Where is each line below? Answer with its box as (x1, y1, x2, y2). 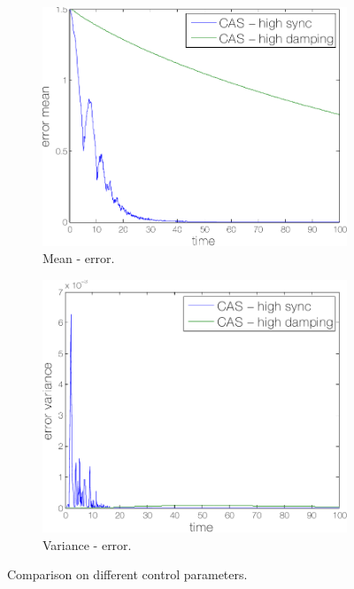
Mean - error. (42, 249, 115, 267)
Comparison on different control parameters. (7, 565, 248, 584)
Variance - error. (42, 535, 132, 554)
